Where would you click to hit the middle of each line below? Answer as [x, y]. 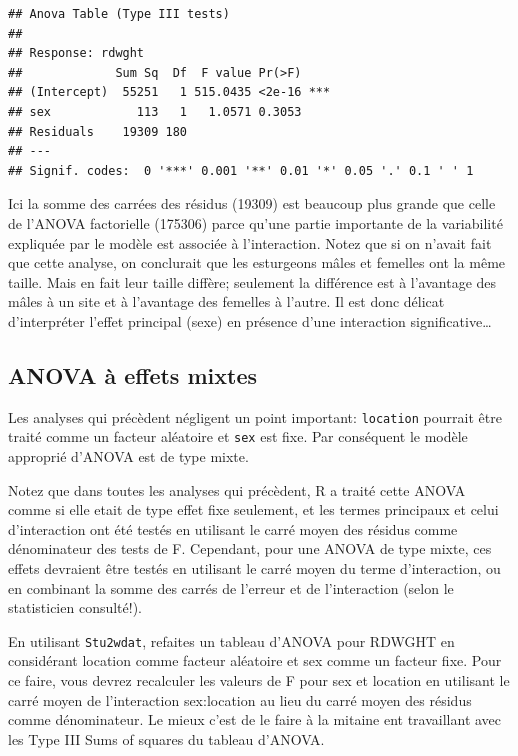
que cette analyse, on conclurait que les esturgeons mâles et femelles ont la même [257, 262]
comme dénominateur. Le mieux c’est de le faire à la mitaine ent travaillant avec [255, 719]
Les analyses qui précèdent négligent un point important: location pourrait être [255, 416]
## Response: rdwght [76, 53]
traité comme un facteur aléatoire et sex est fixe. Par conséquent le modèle [238, 436]
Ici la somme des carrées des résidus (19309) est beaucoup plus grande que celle [252, 203]
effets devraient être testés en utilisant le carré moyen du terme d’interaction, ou [254, 567]
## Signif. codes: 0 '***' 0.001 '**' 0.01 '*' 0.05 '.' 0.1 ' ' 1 [241, 170]
